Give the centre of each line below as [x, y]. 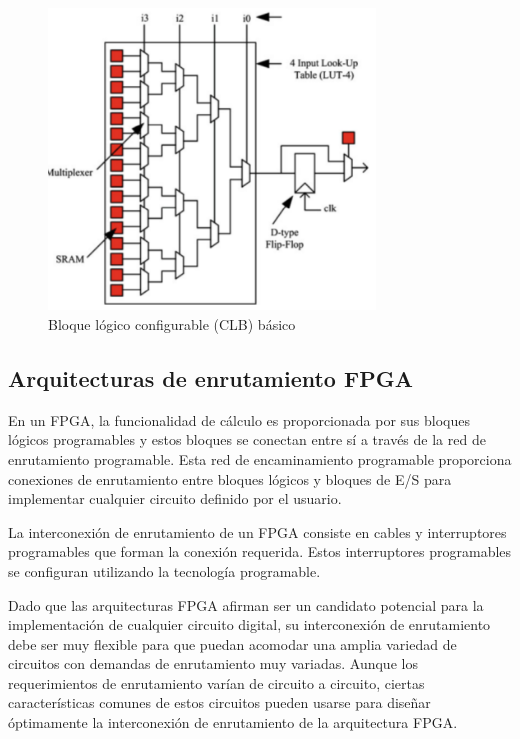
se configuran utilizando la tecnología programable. [164, 570]
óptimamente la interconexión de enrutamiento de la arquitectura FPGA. [233, 722]
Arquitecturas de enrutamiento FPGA [210, 377]
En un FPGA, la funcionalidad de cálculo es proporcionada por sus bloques [239, 419]
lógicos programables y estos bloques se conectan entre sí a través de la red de [247, 439]
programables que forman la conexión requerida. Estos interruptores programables [260, 551]
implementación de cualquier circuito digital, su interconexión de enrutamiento [249, 624]
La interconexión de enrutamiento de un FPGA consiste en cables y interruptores [257, 531]
